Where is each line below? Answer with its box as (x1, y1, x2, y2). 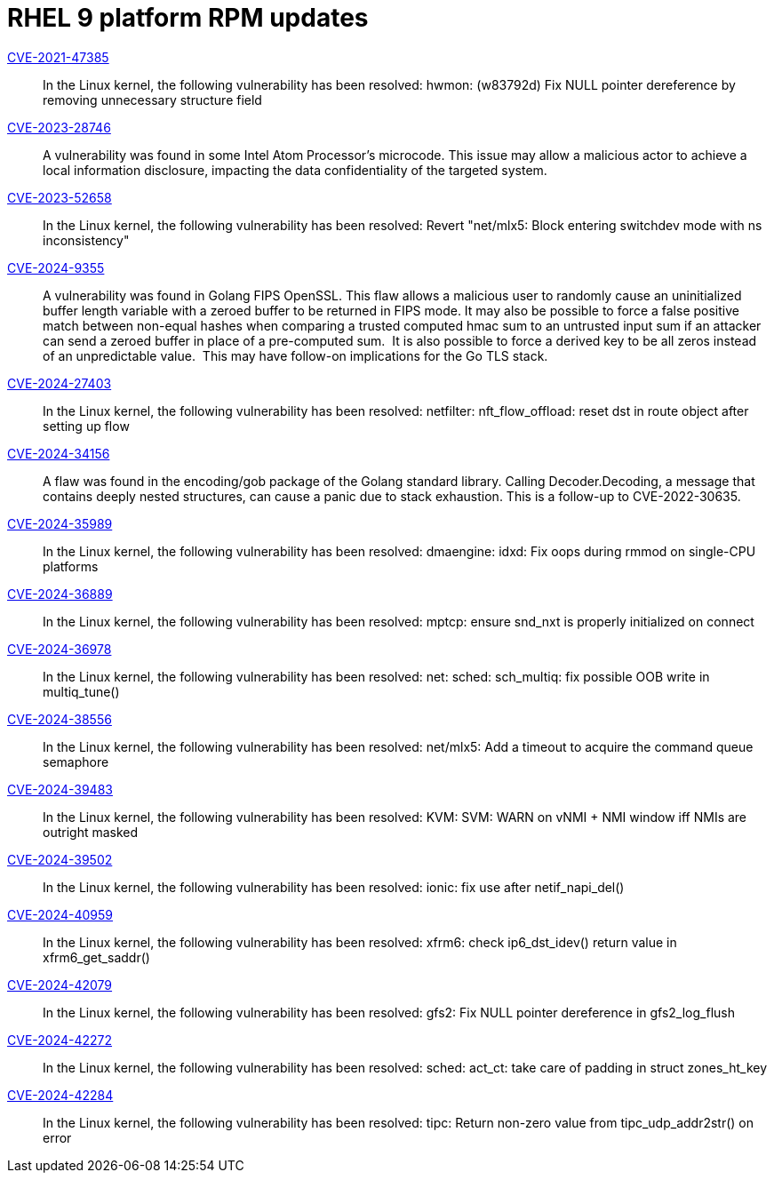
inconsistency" (43, 232, 130, 248)
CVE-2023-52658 (7, 189, 112, 205)
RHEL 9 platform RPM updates (7, 3, 369, 33)
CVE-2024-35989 (7, 515, 113, 531)
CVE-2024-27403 (7, 375, 112, 391)
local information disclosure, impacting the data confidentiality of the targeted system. (43, 162, 547, 178)
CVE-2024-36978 (7, 641, 112, 657)
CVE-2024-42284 (7, 1087, 114, 1103)
